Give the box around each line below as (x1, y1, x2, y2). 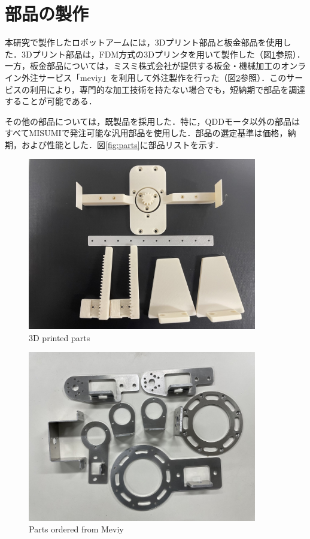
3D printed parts (29, 331, 90, 344)
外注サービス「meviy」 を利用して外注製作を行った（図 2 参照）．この (21, 71, 287, 83)
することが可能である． (5, 95, 97, 107)
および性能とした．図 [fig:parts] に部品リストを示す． (21, 138, 224, 150)
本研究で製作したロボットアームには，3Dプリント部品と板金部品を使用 (5, 36, 283, 49)
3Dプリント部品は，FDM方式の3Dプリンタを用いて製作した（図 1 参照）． (21, 47, 305, 60)
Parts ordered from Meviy (29, 523, 124, 535)
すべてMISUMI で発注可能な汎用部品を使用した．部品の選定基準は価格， (5, 127, 288, 139)
